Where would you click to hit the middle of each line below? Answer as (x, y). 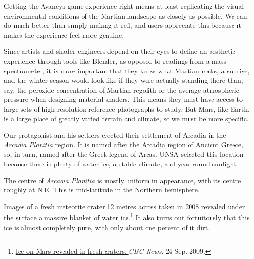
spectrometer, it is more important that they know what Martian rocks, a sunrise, (127, 70)
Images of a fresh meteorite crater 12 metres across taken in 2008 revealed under (125, 206)
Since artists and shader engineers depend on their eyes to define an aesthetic (120, 51)
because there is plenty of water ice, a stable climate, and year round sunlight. (121, 163)
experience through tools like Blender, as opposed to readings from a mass (115, 60)
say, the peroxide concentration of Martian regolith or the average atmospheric (122, 89)
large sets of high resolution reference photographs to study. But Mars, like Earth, (127, 108)
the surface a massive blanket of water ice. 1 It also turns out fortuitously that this (127, 217)
